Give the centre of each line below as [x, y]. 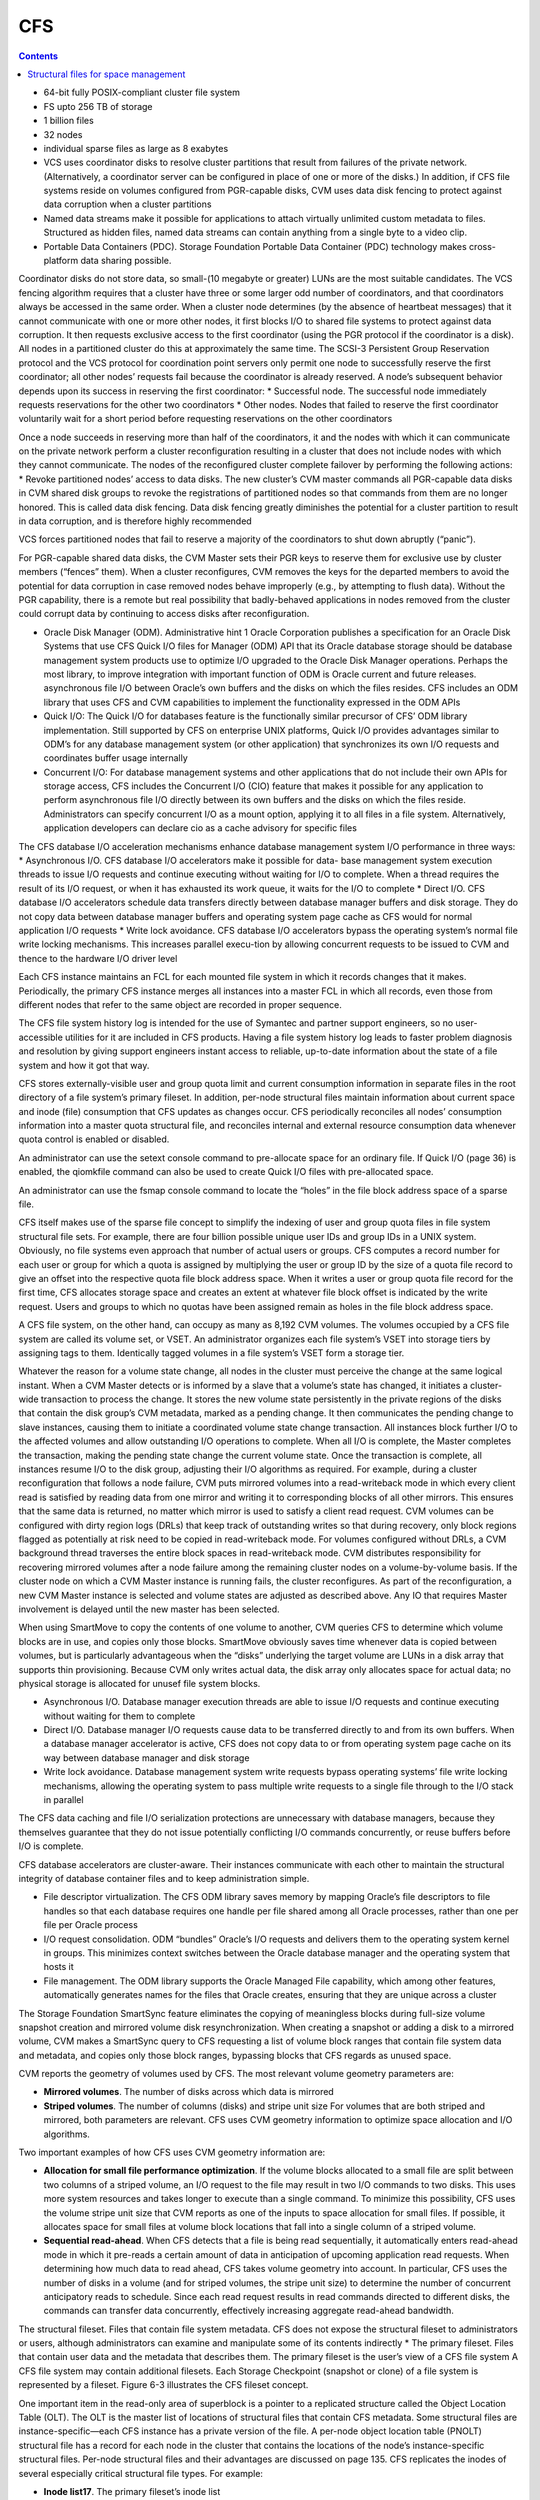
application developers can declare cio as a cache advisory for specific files [200, 828]
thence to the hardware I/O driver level [98, 958]
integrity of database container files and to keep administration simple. [164, 1878]
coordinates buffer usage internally [116, 758]
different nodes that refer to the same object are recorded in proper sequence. [180, 1004]
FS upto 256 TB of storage [98, 106]
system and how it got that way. [84, 1065]
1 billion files [68, 121]
